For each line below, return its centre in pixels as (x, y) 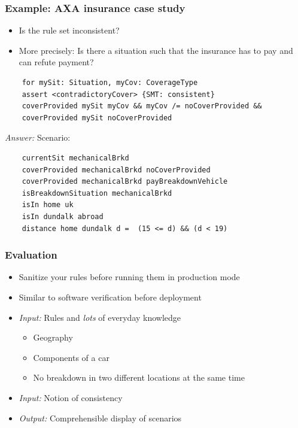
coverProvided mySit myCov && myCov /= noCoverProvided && (142, 106)
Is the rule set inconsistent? (69, 30)
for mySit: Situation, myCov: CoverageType (110, 83)
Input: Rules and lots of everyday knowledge (100, 317)
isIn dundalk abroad (63, 216)
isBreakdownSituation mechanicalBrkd (97, 193)
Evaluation (31, 255)
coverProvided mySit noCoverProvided (97, 118)
